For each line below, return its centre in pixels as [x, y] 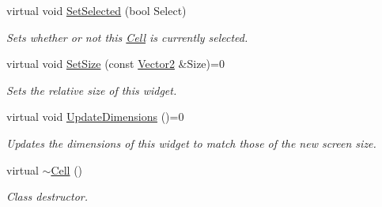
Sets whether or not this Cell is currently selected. [127, 37]
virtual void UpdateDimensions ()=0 [95, 117]
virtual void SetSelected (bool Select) [96, 10]
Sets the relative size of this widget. [92, 90]
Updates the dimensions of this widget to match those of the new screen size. [191, 143]
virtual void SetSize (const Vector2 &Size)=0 [115, 64]
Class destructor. [47, 196]
